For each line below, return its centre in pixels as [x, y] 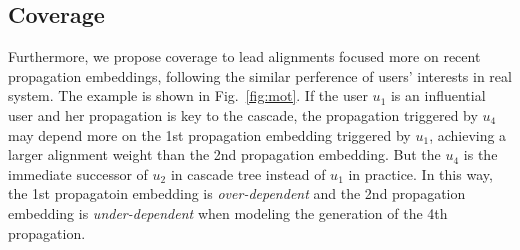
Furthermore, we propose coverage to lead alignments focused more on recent [244, 56]
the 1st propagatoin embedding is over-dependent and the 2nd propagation [237, 193]
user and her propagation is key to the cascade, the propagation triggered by [243, 114]
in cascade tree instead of [248, 173]
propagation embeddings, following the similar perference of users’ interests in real [260, 75]
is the [480, 154]
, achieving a [468, 134]
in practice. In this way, [420, 173]
